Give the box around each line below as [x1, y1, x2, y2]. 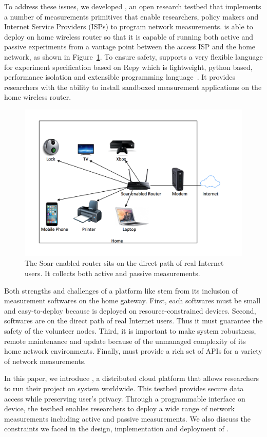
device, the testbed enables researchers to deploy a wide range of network [4, 403, 235, 414]
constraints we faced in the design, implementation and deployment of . [4, 423, 229, 434]
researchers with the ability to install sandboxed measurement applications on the [4, 81, 262, 92]
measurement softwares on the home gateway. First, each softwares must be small [4, 295, 261, 306]
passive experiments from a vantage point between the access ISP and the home [4, 41, 256, 52]
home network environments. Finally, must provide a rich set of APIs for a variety [4, 345, 262, 356]
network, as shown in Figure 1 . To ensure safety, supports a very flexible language [4, 51, 263, 62]
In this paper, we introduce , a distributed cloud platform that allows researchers [4, 373, 259, 384]
